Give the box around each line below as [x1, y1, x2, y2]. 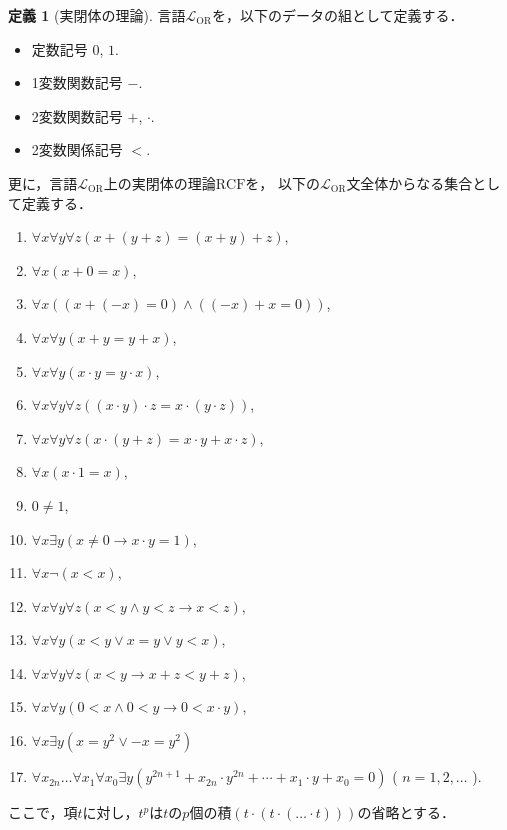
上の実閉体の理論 [103, 172, 216, 193]
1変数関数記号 [31, 72, 123, 93]
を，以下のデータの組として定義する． [211, 5, 464, 25]
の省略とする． [357, 802, 455, 823]
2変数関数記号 [31, 105, 123, 126]
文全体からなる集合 [346, 172, 473, 193]
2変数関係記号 [31, 139, 123, 160]
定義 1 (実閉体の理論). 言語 [8, 5, 186, 25]
